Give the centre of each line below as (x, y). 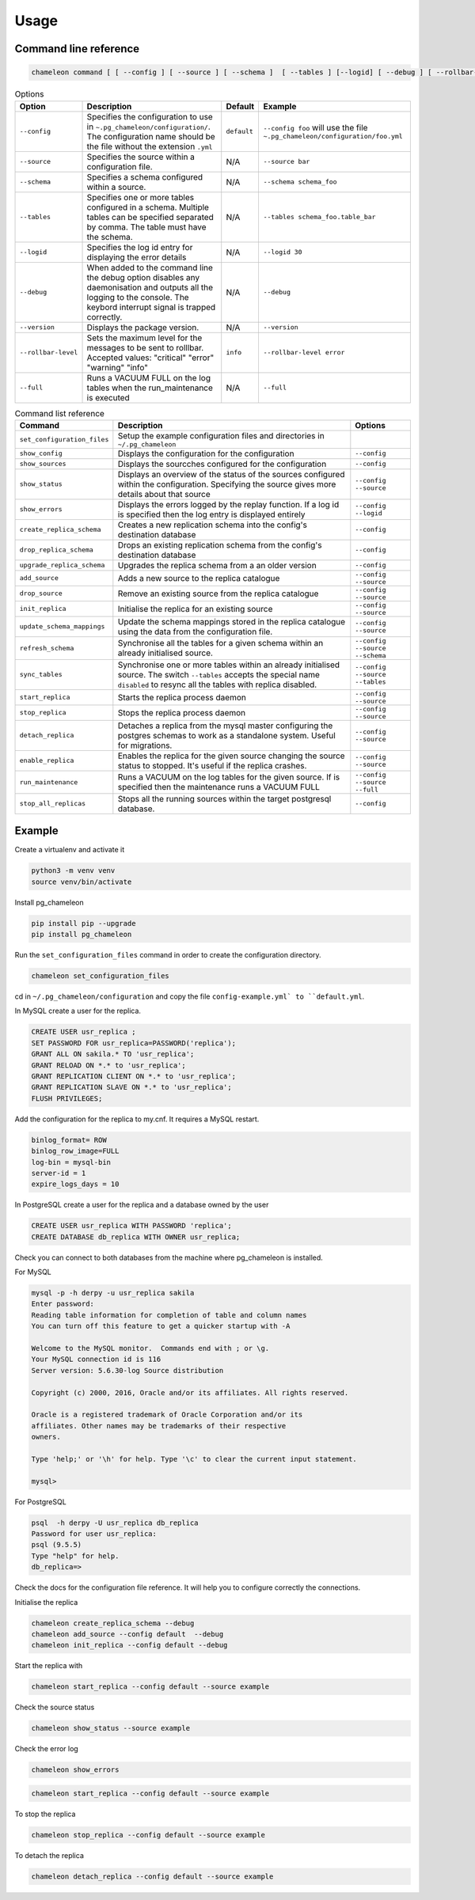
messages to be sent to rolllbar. (145, 347)
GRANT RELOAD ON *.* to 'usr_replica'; (108, 1065)
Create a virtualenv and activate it (70, 850)
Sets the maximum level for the (144, 338)
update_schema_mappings (62, 626)
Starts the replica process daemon (182, 697)
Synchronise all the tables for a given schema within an (220, 643)
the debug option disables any (143, 277)
